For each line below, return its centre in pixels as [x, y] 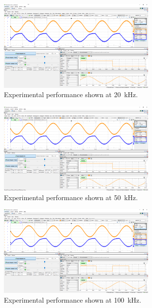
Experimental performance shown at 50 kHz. [71, 197]
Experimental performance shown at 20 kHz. [71, 94]
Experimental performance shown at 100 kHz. [73, 299]
